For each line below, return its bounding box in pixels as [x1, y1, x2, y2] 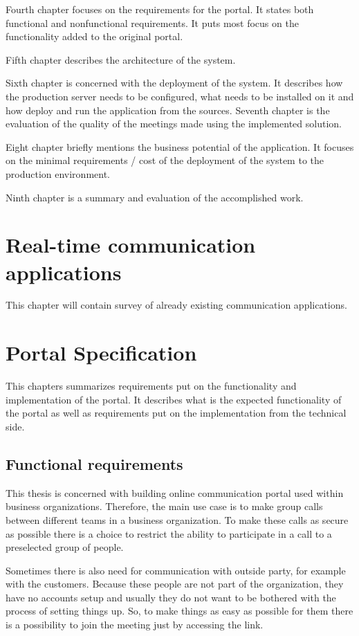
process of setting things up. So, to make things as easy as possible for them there [6, 603, 353, 618]
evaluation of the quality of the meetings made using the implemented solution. [6, 116, 342, 131]
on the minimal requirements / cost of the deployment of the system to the [6, 153, 324, 167]
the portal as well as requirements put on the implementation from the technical [6, 406, 347, 420]
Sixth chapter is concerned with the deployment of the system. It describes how [6, 75, 343, 90]
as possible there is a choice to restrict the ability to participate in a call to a [6, 526, 332, 540]
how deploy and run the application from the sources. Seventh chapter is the [6, 102, 330, 117]
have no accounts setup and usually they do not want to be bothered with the [6, 590, 336, 604]
